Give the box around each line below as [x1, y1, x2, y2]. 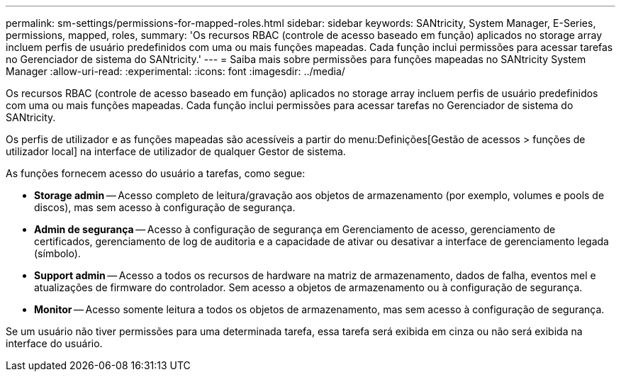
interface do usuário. [6, 337, 103, 349]
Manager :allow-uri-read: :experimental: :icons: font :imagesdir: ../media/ [6, 65, 345, 77]
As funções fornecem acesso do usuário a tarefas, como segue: [6, 167, 306, 179]
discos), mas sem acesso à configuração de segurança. [34, 201, 296, 213]
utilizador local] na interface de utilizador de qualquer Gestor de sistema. [6, 145, 346, 157]
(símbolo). [34, 247, 81, 259]
